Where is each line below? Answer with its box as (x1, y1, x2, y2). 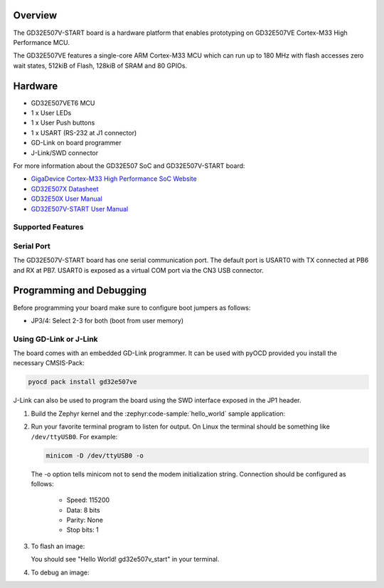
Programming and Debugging (13, 285, 147, 297)
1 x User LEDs (31, 108, 72, 117)
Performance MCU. (13, 38, 70, 46)
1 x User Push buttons (31, 118, 95, 127)
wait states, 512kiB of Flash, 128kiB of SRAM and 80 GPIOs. (13, 61, 188, 70)
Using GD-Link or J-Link (13, 334, 99, 344)
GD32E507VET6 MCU (31, 98, 95, 107)
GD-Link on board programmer (31, 139, 122, 147)
